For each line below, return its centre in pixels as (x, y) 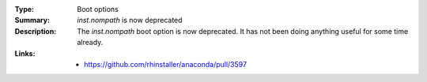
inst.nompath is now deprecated (130, 20)
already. (90, 43)
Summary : (32, 20)
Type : (25, 9)
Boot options (98, 9)
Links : (25, 53)
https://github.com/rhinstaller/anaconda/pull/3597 (166, 64)
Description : (36, 31)
